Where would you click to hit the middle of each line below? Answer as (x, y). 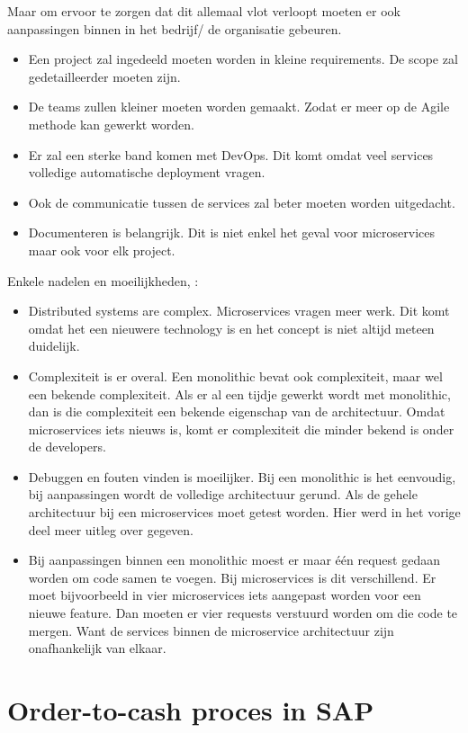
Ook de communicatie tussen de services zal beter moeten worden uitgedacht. (242, 202)
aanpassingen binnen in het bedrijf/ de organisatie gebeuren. (175, 28)
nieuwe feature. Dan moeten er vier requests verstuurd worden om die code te (243, 613)
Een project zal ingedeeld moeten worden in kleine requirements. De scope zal (243, 59)
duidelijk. (54, 346)
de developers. (67, 447)
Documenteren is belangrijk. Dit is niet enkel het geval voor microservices (231, 232)
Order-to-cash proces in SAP (191, 710)
